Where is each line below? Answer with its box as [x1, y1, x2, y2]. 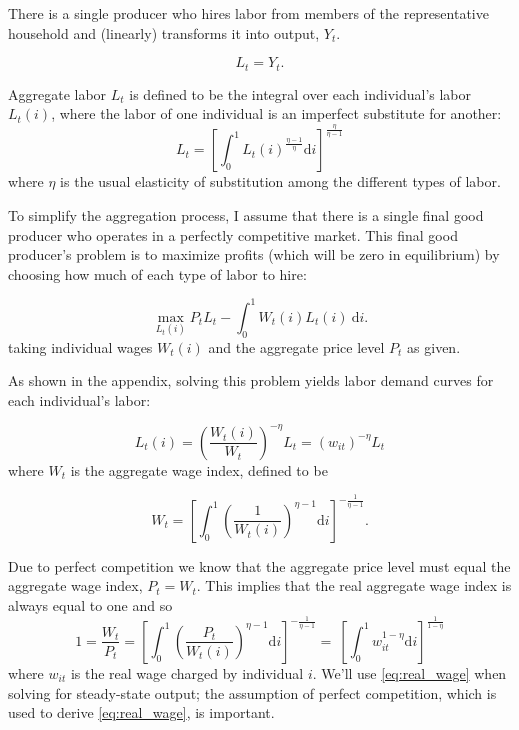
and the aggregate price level [208, 336, 385, 357]
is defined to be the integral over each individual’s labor [129, 83, 472, 104]
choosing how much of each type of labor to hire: [8, 263, 307, 284]
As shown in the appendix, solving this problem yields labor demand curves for [8, 370, 494, 391]
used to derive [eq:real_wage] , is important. [8, 702, 275, 723]
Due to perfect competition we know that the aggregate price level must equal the [8, 555, 511, 576]
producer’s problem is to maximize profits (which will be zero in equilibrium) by [8, 244, 500, 265]
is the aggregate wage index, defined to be [70, 459, 328, 480]
